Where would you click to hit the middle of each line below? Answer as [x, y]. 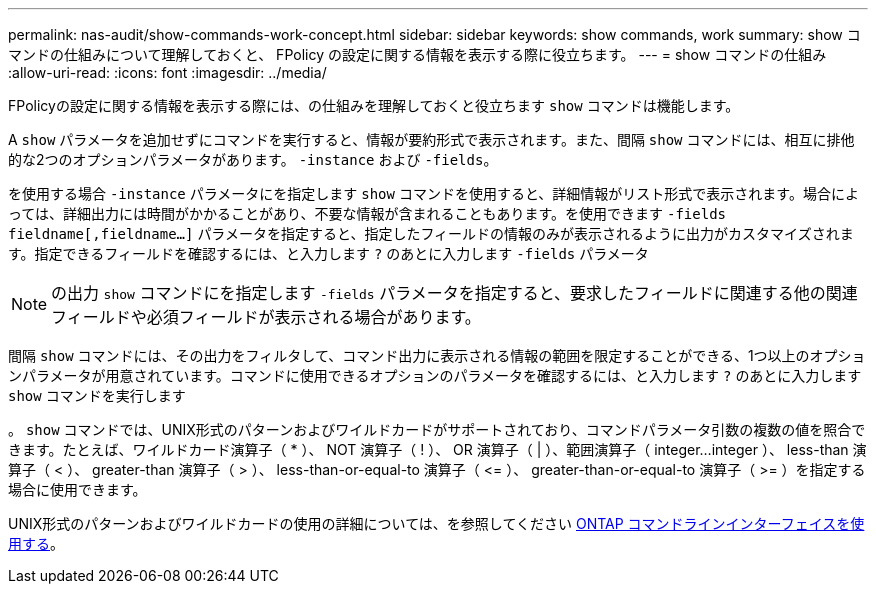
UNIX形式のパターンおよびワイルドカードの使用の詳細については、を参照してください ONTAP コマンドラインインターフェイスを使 [436, 523]
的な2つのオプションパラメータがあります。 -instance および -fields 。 [253, 159]
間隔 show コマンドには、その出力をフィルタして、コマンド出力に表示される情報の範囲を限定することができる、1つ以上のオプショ [437, 355]
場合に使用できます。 [77, 489]
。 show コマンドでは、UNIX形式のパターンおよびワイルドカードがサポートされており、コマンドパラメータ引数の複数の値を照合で [437, 429]
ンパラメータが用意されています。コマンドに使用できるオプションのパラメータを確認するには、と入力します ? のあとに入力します [435, 375]
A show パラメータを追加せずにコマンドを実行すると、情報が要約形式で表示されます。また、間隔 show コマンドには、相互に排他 [431, 139]
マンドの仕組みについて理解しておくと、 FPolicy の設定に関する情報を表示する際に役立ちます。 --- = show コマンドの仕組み [417, 54]
